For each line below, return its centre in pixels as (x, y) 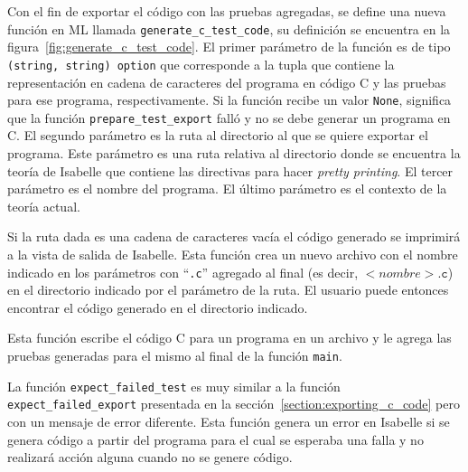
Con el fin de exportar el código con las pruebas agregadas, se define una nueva (227, 11)
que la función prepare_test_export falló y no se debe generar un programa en (229, 117)
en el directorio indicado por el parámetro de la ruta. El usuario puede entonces (228, 290)
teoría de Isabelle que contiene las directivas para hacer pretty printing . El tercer (230, 170)
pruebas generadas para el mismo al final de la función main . (175, 355)
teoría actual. (44, 206)
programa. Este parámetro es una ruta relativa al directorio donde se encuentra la (234, 153)
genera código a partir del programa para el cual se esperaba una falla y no (215, 439)
